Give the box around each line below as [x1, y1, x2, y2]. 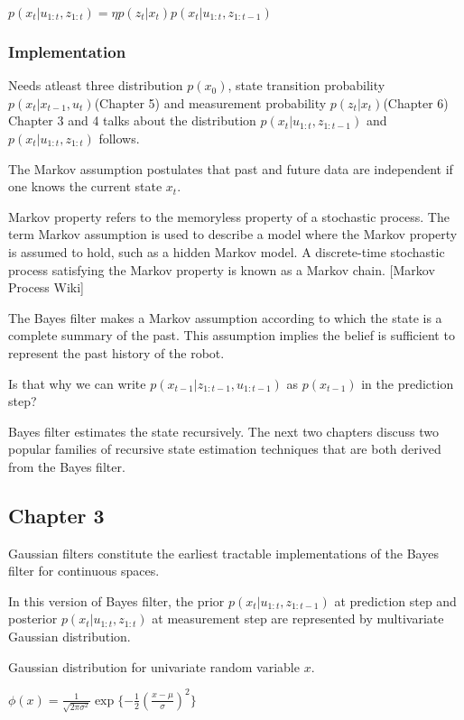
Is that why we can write [8, 374, 146, 392]
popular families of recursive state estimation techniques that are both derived [8, 439, 441, 458]
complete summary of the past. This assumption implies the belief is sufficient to [8, 326, 455, 345]
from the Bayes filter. [8, 457, 125, 475]
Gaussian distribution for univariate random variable [8, 657, 300, 676]
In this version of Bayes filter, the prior [8, 591, 225, 610]
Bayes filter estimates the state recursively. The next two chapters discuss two [8, 421, 439, 440]
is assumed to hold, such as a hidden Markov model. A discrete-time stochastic [8, 242, 445, 261]
